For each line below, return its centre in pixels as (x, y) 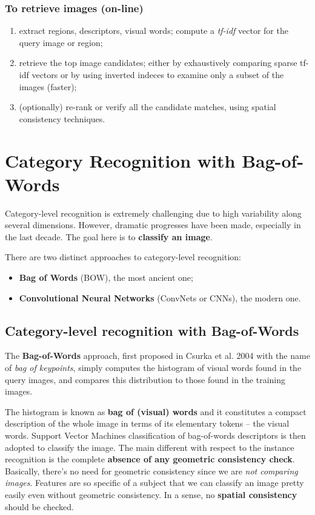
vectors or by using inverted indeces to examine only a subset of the (158, 74)
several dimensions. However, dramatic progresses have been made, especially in (153, 225)
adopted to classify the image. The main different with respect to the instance (150, 447)
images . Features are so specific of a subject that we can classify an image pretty (154, 483)
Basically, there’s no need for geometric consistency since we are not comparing (151, 471)
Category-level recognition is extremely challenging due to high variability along (153, 213)
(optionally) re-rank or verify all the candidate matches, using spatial (148, 107)
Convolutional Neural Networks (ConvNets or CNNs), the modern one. (160, 297)
